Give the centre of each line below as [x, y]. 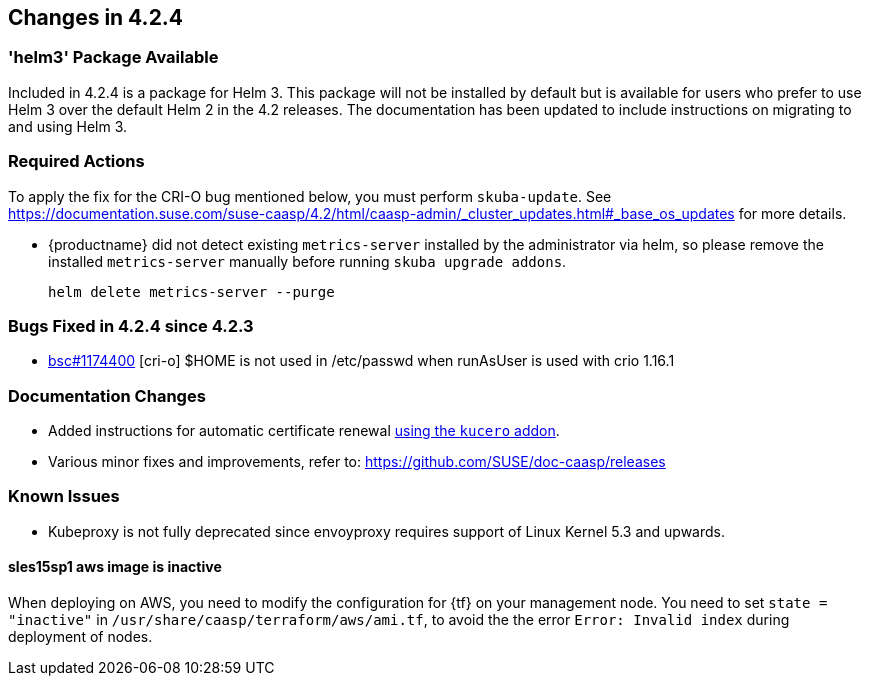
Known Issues [64, 496]
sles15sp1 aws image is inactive [115, 567]
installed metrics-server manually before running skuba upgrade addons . [307, 261]
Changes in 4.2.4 [96, 17]
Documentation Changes [107, 395]
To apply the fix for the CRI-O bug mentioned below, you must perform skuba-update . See [310, 196]
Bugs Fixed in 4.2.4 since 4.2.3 [131, 325]
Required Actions [76, 161]
